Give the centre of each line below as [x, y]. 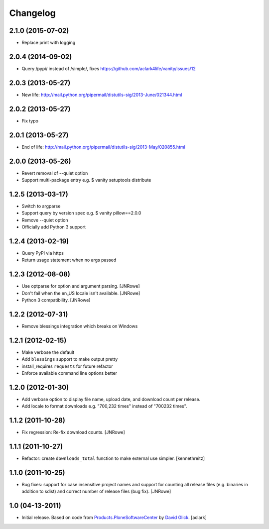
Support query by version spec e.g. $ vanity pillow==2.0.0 [81, 213]
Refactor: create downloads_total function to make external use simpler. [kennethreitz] [113, 458]
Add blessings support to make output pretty [70, 359]
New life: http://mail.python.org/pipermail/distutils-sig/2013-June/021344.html [102, 95]
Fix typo [30, 121]
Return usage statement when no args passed [69, 260]
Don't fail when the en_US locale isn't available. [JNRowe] [81, 293]
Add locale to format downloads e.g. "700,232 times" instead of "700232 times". [104, 406]
